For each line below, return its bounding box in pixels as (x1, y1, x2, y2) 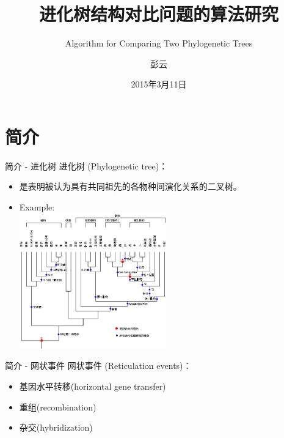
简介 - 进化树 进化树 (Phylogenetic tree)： (5, 159, 168, 172)
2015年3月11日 (131, 78, 187, 91)
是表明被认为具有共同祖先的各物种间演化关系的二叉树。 (19, 180, 242, 193)
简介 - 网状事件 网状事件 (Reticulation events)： (5, 359, 192, 372)
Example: (19, 201, 55, 213)
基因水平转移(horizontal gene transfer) (19, 380, 166, 393)
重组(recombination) (19, 400, 96, 413)
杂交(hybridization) (19, 421, 93, 434)
